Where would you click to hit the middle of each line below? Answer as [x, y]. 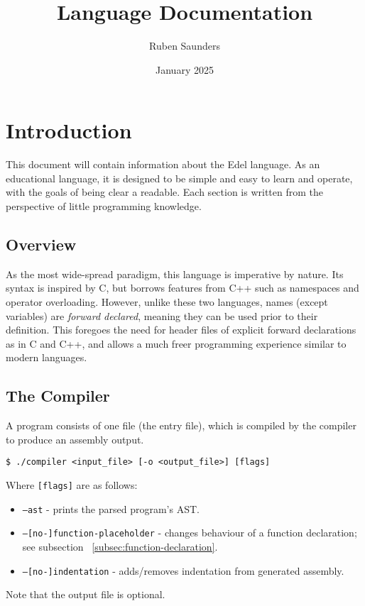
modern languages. [47, 357]
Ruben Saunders [185, 46]
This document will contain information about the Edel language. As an [163, 164]
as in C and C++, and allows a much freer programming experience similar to [176, 343]
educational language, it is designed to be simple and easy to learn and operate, [179, 178]
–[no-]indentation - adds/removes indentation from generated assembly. [183, 570]
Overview [41, 244]
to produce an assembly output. [75, 439]
